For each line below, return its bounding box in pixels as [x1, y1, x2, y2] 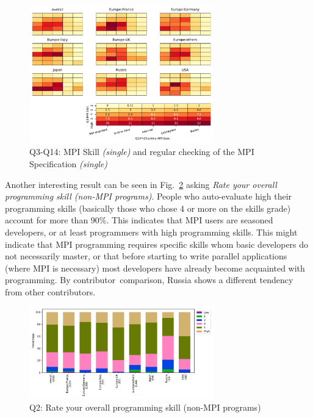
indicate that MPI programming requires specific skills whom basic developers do [5, 237, 309, 250]
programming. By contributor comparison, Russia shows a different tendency [5, 273, 293, 286]
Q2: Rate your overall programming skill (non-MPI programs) [29, 401, 261, 414]
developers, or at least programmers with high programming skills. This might [5, 225, 298, 238]
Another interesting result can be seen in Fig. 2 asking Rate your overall [5, 178, 277, 190]
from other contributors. [5, 285, 96, 298]
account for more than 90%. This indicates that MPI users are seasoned [5, 214, 273, 226]
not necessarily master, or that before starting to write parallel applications [5, 250, 287, 262]
